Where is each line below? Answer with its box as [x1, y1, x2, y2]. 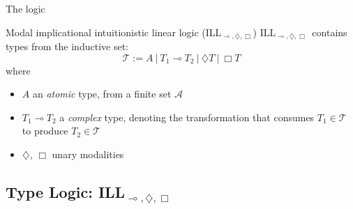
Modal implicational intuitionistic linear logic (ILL [6, 24, 222, 39]
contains [312, 24, 347, 39]
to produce [22, 123, 68, 138]
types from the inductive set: [6, 39, 128, 54]
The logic [6, 1, 45, 15]
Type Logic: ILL [6, 181, 126, 202]
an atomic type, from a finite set [32, 86, 172, 101]
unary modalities [52, 147, 124, 162]
